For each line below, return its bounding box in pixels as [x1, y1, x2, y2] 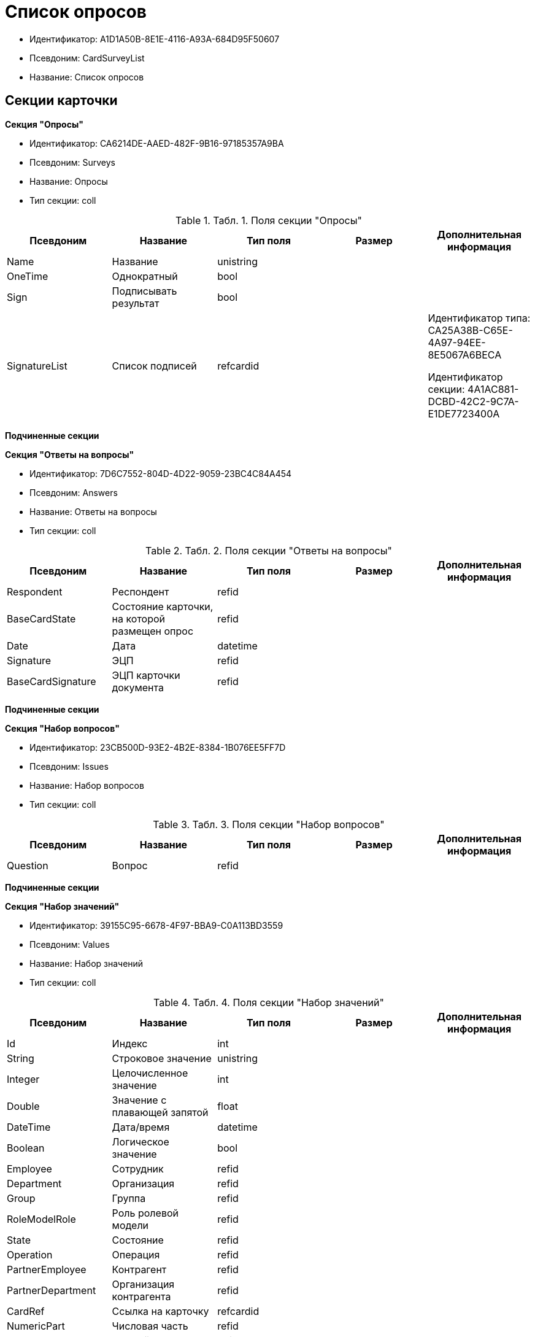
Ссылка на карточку [112, 1304, 209, 1317]
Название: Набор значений [29, 958, 144, 969]
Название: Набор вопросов [29, 780, 144, 791]
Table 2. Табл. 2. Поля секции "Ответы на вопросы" [145, 544, 392, 557]
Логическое [112, 1135, 169, 1148]
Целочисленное [112, 1066, 188, 1079]
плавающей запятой [112, 1106, 209, 1118]
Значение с [112, 1093, 167, 1106]
